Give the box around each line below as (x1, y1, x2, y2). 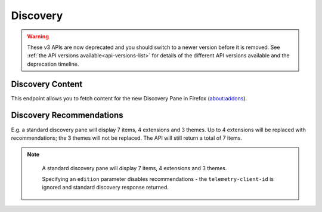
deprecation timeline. (27, 60, 79, 67)
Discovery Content (11, 79, 83, 89)
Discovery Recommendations (11, 110, 123, 121)
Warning (27, 33, 49, 40)
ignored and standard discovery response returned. (42, 184, 169, 191)
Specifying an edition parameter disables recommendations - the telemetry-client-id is (42, 176, 274, 183)
